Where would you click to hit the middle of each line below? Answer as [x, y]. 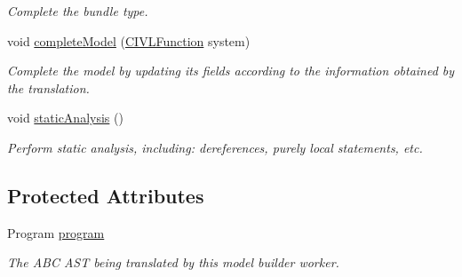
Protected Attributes [106, 195]
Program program [56, 232]
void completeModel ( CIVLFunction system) [129, 40]
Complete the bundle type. [78, 11]
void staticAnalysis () [65, 118]
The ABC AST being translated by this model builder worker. [173, 262]
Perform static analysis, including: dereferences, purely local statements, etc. [215, 147]
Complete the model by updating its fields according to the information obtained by [231, 71]
